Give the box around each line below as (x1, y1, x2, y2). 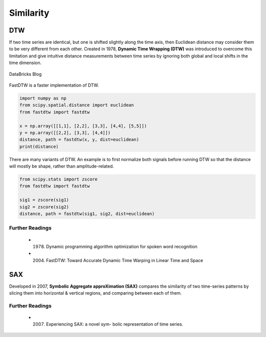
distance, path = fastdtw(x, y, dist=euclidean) (19, 137, 139, 142)
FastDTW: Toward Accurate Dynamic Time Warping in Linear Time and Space (46, 257, 203, 263)
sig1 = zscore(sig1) (19, 197, 69, 203)
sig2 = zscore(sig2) (19, 204, 69, 209)
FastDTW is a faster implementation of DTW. (9, 82, 100, 88)
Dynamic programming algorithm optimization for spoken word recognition (46, 243, 198, 249)
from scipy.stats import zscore (19, 176, 98, 182)
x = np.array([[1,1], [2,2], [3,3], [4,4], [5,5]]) (19, 123, 147, 129)
